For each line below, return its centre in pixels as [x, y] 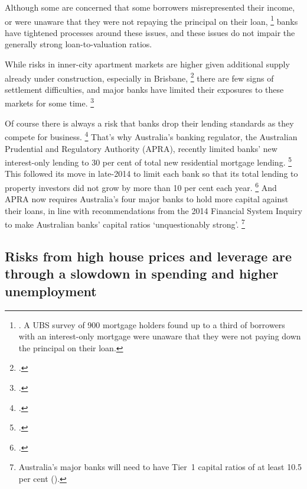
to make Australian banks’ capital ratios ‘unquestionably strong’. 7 [125, 224]
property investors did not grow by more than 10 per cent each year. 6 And [141, 187]
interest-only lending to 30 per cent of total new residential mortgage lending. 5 [148, 161]
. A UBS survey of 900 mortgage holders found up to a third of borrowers [152, 324]
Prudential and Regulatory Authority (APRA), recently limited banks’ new [141, 148]
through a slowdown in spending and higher [142, 273]
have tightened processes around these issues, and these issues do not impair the [150, 32]
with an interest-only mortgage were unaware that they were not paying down [160, 336]
